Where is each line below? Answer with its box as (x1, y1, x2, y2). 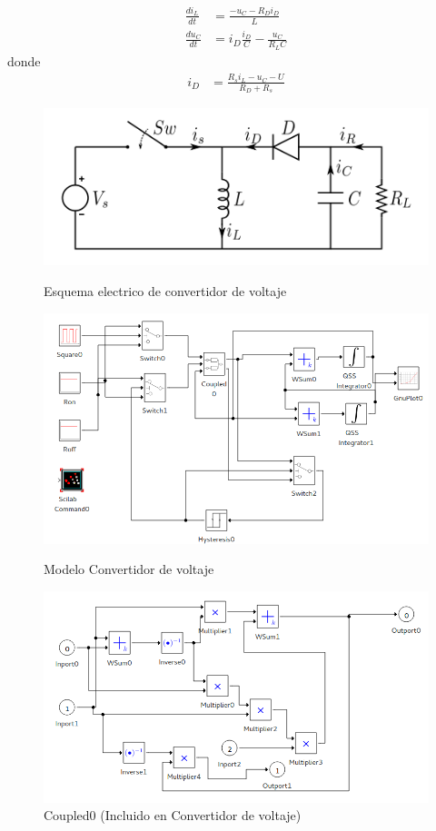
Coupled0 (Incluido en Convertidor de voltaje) (44, 806, 302, 825)
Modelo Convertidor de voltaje (44, 559, 214, 579)
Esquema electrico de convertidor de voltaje (44, 282, 287, 301)
